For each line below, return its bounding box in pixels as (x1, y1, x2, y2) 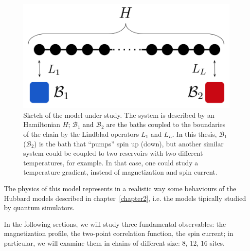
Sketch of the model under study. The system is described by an (23, 109, 214, 120)
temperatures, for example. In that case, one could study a (23, 157, 198, 167)
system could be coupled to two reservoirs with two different (23, 148, 203, 158)
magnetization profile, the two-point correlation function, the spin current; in (4, 228, 233, 238)
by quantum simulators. (4, 202, 75, 213)
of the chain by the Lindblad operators (23, 129, 139, 139)
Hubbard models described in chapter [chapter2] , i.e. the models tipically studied (4, 193, 246, 203)
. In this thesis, (172, 129, 217, 139)
